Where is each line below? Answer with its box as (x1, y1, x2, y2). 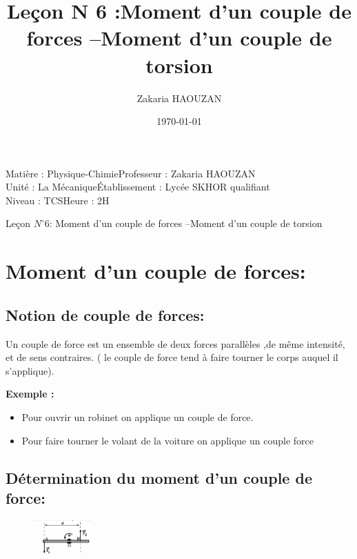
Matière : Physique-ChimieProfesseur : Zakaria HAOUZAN (6, 166, 256, 180)
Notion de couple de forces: (6, 304, 205, 325)
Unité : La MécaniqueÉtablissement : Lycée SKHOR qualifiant (6, 179, 270, 194)
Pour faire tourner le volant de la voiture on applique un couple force (21, 433, 314, 447)
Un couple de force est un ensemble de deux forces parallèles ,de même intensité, (6, 336, 345, 351)
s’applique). (6, 363, 54, 377)
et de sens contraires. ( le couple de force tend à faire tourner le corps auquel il (6, 350, 338, 364)
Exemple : (6, 386, 54, 401)
